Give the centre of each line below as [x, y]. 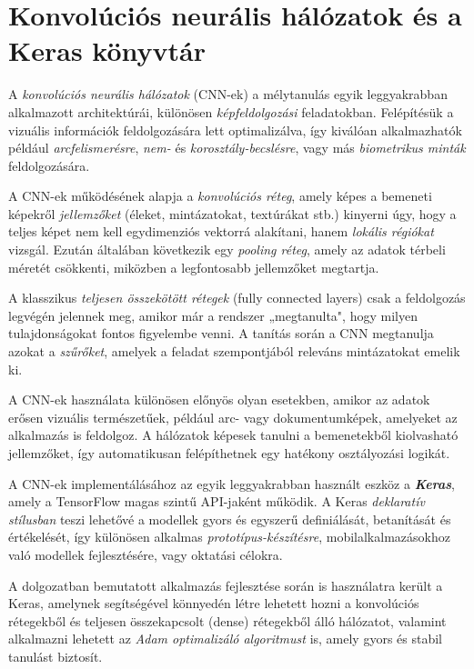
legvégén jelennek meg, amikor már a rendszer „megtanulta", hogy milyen [213, 315]
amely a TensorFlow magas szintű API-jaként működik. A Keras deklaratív [217, 501]
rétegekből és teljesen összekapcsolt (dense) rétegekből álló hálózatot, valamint [227, 620]
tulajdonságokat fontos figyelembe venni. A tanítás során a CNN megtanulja [221, 333]
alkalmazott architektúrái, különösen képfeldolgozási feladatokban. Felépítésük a [231, 111]
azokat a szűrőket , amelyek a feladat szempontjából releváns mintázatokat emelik [234, 351]
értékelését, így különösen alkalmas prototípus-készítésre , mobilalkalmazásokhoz [229, 537]
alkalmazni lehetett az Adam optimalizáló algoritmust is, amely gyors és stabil [226, 639]
